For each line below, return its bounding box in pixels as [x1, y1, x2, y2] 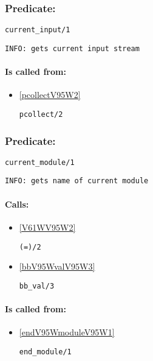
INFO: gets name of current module [5, 177, 149, 186]
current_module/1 [5, 158, 75, 167]
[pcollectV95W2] [19, 88, 81, 101]
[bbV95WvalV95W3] [19, 260, 95, 273]
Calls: [5, 197, 29, 210]
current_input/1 [5, 26, 70, 35]
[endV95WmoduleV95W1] [19, 326, 115, 338]
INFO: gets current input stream [5, 44, 140, 53]
